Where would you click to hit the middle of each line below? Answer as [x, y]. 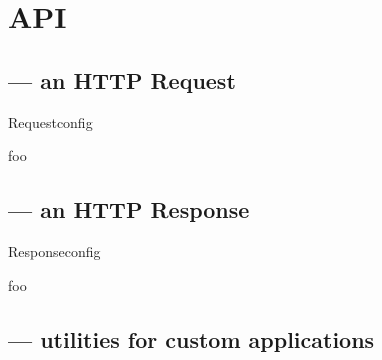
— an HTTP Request [122, 79]
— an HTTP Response [129, 209]
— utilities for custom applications [191, 338]
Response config [54, 250]
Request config [50, 121]
